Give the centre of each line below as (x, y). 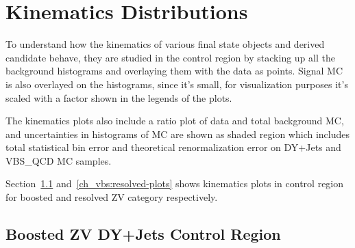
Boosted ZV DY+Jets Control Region (143, 234)
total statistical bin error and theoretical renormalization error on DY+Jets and (173, 147)
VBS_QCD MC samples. (59, 160)
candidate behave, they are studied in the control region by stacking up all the (170, 57)
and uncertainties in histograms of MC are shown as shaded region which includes (177, 134)
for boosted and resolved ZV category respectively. (112, 197)
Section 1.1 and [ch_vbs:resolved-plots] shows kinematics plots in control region (175, 183)
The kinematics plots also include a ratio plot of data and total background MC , (175, 121)
